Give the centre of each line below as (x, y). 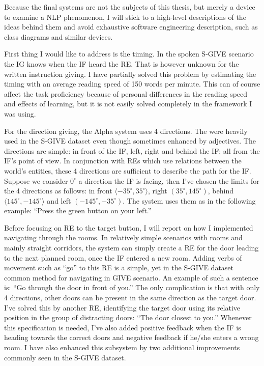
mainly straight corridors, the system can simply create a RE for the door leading (131, 248)
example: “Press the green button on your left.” (78, 210)
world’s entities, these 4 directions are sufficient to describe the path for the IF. (128, 170)
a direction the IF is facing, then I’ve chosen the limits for (169, 180)
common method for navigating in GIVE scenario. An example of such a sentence (131, 277)
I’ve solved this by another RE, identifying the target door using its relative (122, 307)
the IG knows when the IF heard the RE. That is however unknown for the (122, 63)
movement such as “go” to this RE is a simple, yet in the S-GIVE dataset (119, 268)
